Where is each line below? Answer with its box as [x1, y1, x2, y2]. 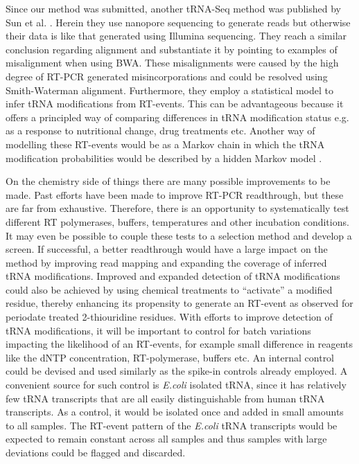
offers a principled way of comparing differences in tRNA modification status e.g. [6, 109, 349, 124]
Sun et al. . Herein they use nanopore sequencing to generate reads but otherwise [6, 15, 351, 29]
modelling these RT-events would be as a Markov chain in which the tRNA [6, 136, 325, 151]
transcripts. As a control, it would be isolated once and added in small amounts [6, 404, 344, 419]
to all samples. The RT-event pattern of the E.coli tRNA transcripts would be [6, 418, 338, 432]
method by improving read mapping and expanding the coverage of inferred [6, 255, 327, 269]
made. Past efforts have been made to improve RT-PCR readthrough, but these [6, 187, 344, 202]
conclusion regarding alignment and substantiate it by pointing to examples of [6, 42, 338, 56]
